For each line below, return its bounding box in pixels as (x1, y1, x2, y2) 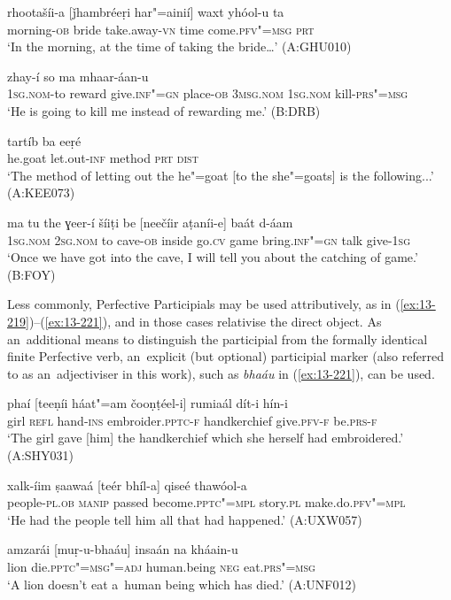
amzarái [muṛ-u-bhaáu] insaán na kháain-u (7, 540, 238, 558)
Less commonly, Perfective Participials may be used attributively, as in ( (7, 295, 400, 313)
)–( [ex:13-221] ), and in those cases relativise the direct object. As (28, 312, 382, 330)
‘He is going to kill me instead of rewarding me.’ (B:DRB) (7, 101, 321, 119)
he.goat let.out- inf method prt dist (7, 149, 198, 167)
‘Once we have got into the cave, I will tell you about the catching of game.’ (7, 248, 418, 266)
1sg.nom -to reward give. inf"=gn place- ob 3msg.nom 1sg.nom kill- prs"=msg (7, 84, 408, 103)
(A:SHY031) (7, 446, 74, 465)
